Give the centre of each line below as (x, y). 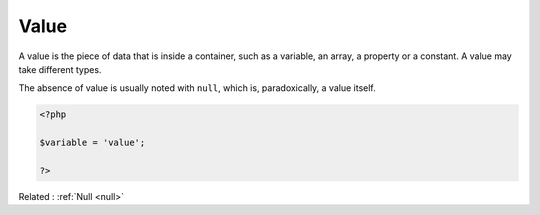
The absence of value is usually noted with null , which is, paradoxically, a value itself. (197, 88)
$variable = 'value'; (92, 143)
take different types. (60, 69)
